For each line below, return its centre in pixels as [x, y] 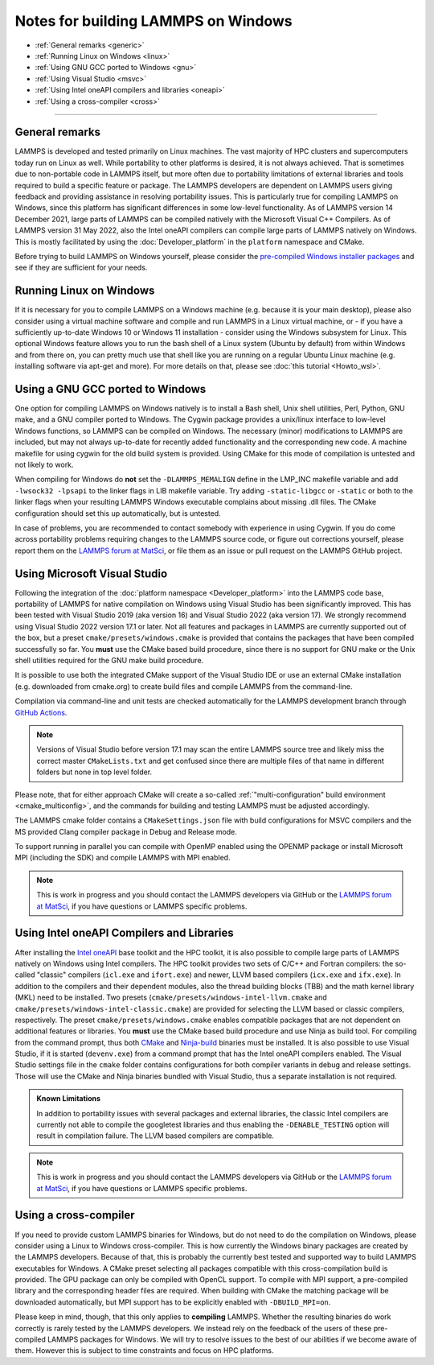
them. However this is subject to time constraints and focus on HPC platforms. [144, 1351]
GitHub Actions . [41, 712]
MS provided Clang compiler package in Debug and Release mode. [126, 831]
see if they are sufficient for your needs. [81, 268]
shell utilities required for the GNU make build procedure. [109, 661]
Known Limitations [68, 1099]
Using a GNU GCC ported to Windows [111, 389]
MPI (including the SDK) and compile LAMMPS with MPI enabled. [123, 858]
